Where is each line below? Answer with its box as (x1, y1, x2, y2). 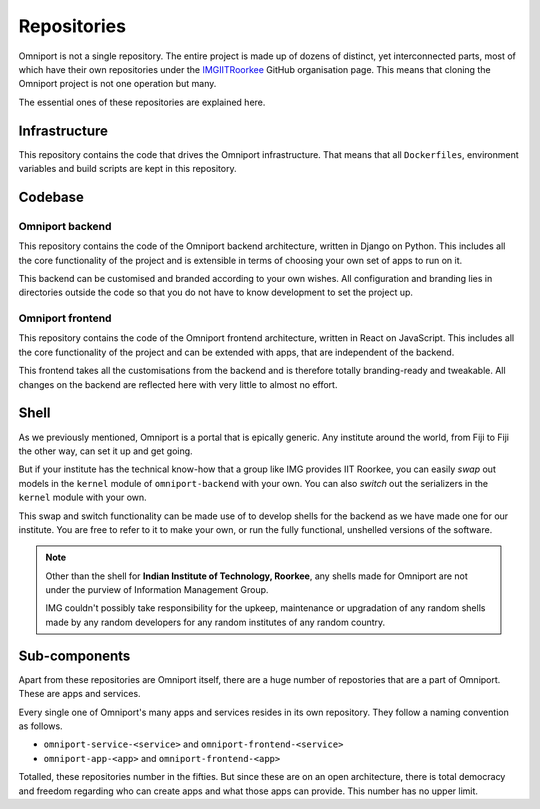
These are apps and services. (18, 688, 141, 700)
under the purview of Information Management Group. (45, 584, 269, 596)
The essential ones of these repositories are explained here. (18, 96, 266, 108)
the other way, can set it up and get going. (18, 445, 194, 457)
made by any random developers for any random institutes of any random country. (45, 616, 386, 628)
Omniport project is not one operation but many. (18, 78, 217, 90)
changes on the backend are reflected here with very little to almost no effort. (18, 378, 338, 390)
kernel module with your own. (18, 491, 147, 504)
